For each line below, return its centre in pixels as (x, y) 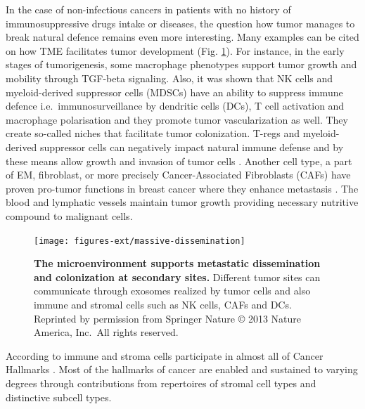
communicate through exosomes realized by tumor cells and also (172, 291)
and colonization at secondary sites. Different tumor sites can (177, 277)
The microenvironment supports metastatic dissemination (177, 263)
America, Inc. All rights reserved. (106, 332)
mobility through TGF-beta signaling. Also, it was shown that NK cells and (169, 78)
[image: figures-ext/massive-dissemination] (140, 241)
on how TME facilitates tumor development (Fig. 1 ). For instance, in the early (175, 50)
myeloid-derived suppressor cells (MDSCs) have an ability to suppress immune (174, 92)
